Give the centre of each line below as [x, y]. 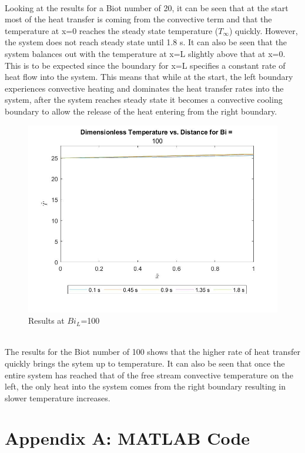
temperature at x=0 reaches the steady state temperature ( [112, 30]
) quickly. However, [263, 30]
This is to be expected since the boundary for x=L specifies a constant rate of [145, 65]
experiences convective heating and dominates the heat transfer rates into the [144, 88]
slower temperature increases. [58, 397]
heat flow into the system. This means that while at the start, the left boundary [149, 77]
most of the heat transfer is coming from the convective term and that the [138, 19]
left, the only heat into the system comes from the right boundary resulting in [145, 386]
